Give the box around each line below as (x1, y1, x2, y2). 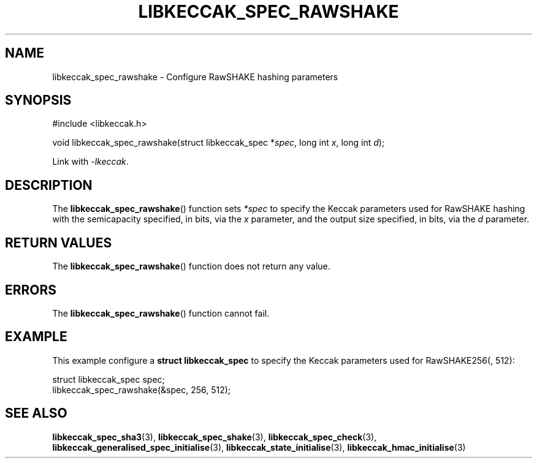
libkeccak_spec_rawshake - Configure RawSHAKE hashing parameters (52, 71, 338, 82)
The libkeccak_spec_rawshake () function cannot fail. (52, 307, 270, 318)
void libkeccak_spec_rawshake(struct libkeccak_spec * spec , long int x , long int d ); (52, 137, 385, 148)
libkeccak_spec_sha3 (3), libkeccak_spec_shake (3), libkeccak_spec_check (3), (52, 431, 377, 442)
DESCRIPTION (5, 177, 93, 193)
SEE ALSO (5, 405, 67, 421)
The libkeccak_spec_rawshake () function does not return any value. (52, 261, 330, 272)
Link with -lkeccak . (52, 156, 129, 167)
